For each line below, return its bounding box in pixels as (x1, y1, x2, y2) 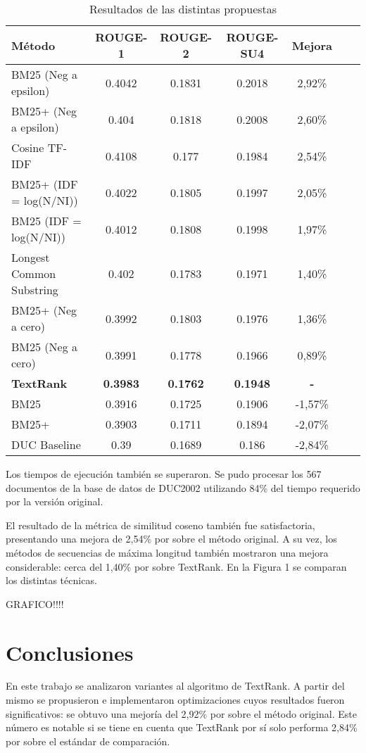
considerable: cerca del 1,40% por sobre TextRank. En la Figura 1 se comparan (6, 559, 347, 574)
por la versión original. (6, 494, 103, 509)
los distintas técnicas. (6, 573, 97, 588)
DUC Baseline (11, 436, 81, 453)
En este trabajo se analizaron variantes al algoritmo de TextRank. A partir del (6, 678, 345, 693)
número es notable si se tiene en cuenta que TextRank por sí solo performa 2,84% (6, 720, 358, 735)
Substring (11, 281, 58, 298)
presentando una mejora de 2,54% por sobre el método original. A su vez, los (6, 531, 337, 546)
